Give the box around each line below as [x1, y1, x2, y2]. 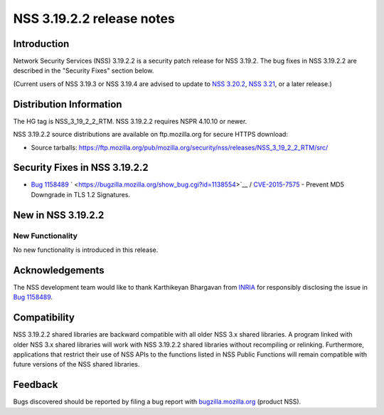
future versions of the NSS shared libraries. [13, 360, 140, 369]
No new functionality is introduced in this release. [13, 246, 159, 254]
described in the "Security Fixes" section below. [13, 66, 154, 75]
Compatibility [13, 312, 75, 324]
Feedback [13, 379, 58, 391]
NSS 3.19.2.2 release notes [13, 11, 176, 26]
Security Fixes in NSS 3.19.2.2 [13, 162, 149, 174]
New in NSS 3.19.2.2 [13, 209, 105, 221]
